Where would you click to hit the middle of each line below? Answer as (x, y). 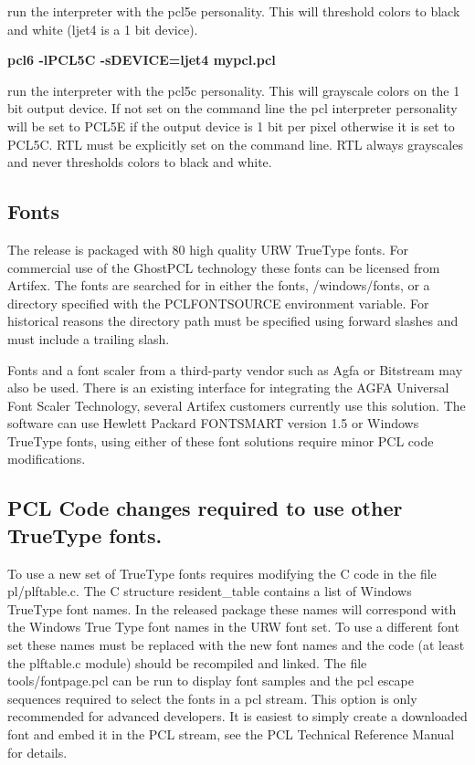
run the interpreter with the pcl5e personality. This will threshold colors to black (234, 11)
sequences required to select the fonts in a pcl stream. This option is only (212, 698)
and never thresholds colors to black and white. (140, 162)
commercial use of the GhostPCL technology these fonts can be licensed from (224, 267)
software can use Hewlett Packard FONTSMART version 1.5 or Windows (213, 423)
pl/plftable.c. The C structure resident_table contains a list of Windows (210, 591)
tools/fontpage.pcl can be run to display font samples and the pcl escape (211, 681)
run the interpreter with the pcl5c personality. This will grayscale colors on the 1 (234, 90)
